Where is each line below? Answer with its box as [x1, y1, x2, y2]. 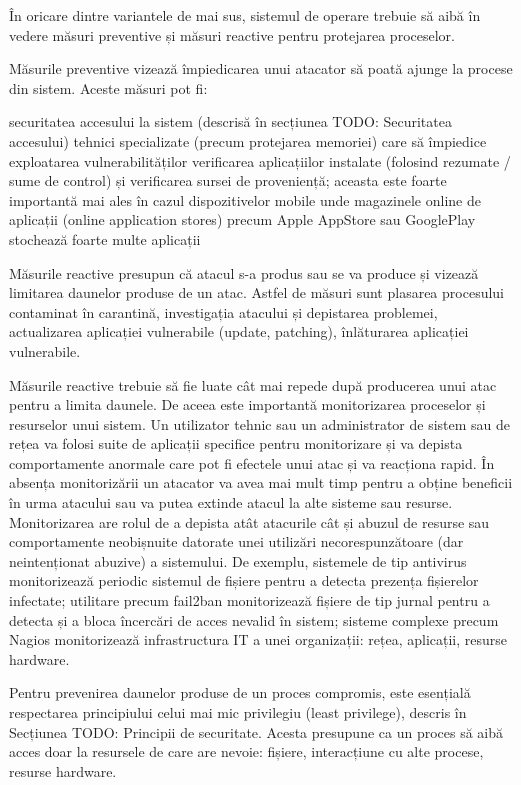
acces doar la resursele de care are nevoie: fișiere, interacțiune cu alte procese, [9, 741, 484, 762]
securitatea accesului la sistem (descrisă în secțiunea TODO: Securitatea [9, 111, 452, 132]
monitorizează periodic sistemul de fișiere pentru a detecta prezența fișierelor [9, 570, 479, 591]
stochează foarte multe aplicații [9, 228, 201, 249]
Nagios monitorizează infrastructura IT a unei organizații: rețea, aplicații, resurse [9, 629, 508, 650]
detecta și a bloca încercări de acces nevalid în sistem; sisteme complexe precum [9, 609, 499, 630]
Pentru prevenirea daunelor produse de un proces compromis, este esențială [9, 682, 471, 703]
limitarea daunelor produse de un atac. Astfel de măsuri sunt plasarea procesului [9, 282, 504, 303]
